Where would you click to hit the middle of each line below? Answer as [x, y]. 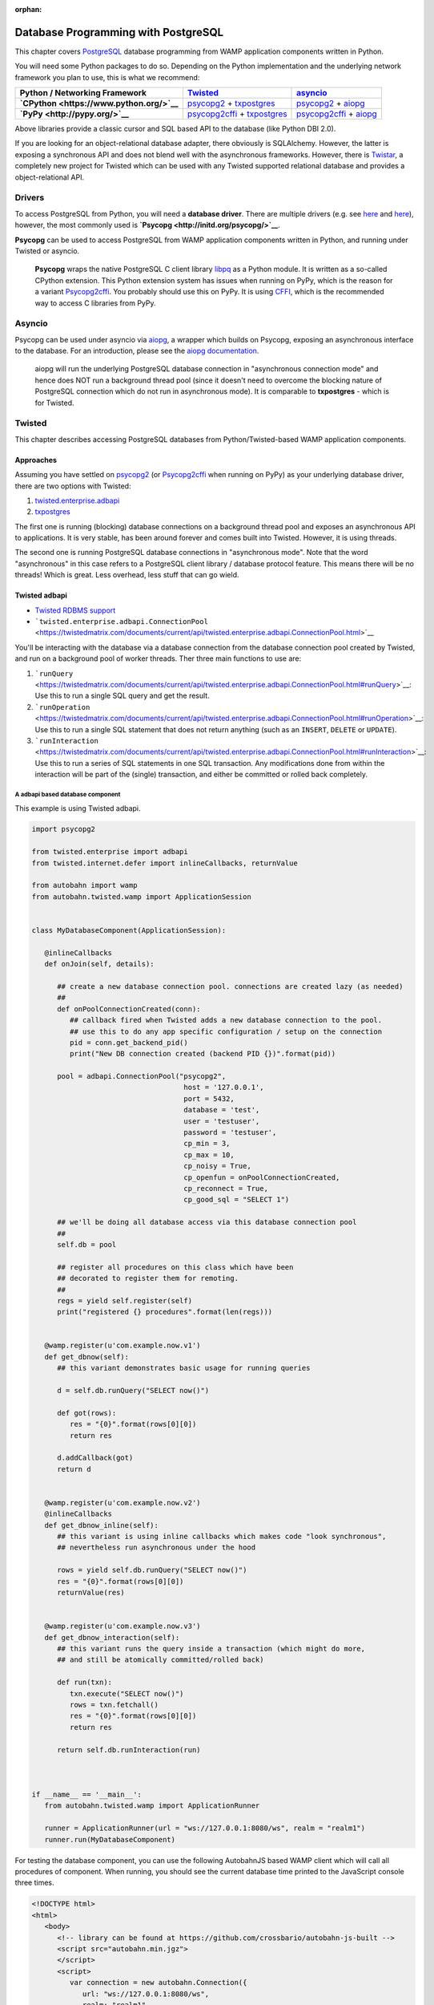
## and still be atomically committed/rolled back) [161, 1660]
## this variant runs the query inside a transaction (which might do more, [211, 1649]
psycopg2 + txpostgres [231, 103]
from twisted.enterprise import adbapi [110, 852]
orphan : [28, 9]
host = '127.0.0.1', [224, 1088]
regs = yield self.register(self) [125, 1300]
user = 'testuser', [222, 1121]
